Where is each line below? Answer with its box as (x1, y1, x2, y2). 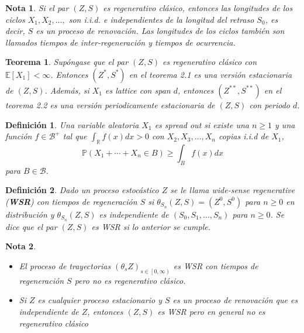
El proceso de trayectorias (19, 259, 111, 272)
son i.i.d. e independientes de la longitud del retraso (68, 13, 254, 25)
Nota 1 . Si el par (5, 2, 69, 13)
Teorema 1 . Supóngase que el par (5, 56, 129, 68)
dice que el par (5, 220, 57, 232)
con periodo (249, 98, 291, 111)
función (5, 130, 32, 142)
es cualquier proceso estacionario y (37, 294, 162, 306)
